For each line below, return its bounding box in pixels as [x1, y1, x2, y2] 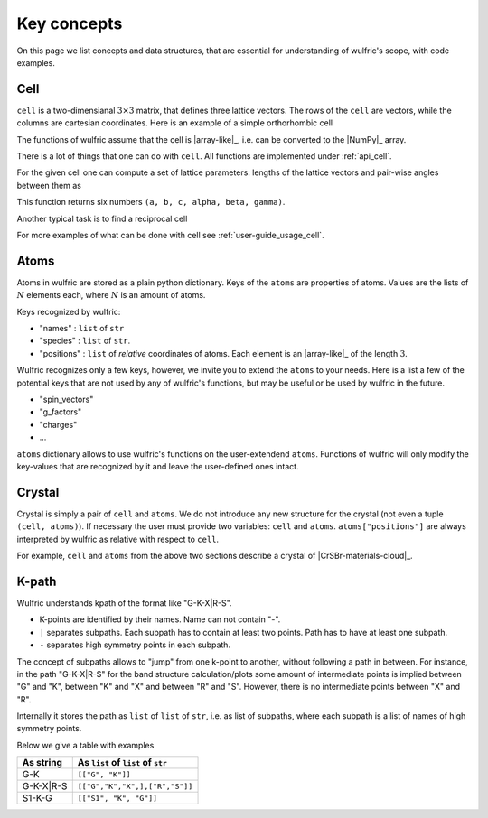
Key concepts [16, 14, 123, 33]
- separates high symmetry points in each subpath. [39, 639, 230, 650]
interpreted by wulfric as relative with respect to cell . [16, 534, 220, 544]
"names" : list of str [39, 323, 125, 334]
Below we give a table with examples [16, 739, 155, 750]
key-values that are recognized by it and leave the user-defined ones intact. [16, 460, 299, 471]
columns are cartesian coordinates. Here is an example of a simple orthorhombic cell [16, 117, 333, 128]
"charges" [39, 419, 78, 430]
